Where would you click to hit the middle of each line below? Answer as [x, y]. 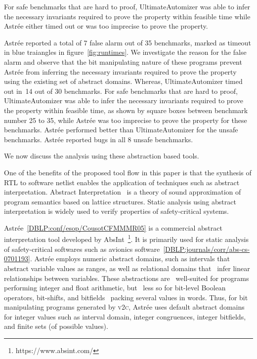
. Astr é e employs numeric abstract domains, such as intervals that [130, 259]
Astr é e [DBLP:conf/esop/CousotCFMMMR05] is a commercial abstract [113, 227]
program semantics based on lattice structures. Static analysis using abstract [120, 201]
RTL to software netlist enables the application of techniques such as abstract [122, 182]
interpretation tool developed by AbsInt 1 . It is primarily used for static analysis [126, 239]
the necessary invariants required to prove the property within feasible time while [127, 16]
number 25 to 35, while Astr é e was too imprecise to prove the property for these [126, 120]
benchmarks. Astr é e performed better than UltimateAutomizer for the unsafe [121, 130]
